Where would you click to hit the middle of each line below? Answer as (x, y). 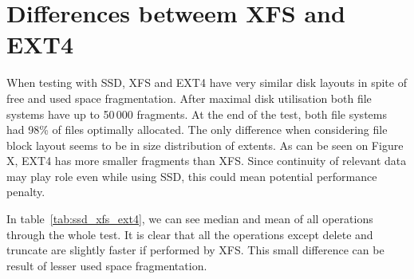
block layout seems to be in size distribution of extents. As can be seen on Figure (205, 145)
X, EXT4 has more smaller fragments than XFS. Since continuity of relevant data (207, 161)
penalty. (26, 192)
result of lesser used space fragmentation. (107, 265)
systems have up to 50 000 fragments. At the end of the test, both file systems (197, 114)
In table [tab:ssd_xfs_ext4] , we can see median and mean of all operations (190, 219)
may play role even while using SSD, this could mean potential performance (192, 176)
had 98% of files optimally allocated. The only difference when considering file (197, 130)
